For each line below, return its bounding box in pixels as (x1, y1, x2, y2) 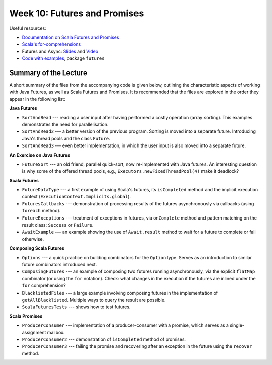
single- (230, 322, 244, 328)
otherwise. (22, 236, 44, 242)
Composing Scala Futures (9, 245, 65, 251)
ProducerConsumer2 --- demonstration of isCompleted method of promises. (22, 336, 186, 342)
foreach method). (22, 208, 61, 214)
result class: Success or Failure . (22, 222, 94, 228)
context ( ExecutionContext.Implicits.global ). (22, 194, 131, 200)
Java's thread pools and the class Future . (22, 135, 110, 141)
